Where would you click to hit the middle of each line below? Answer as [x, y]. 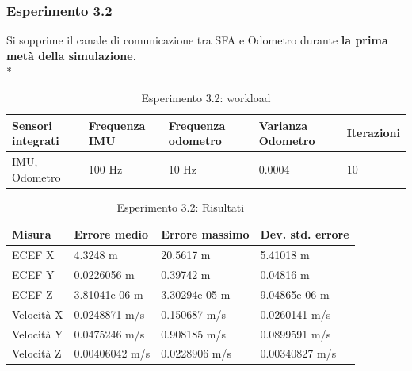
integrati [36, 141]
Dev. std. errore [305, 234]
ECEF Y [33, 274]
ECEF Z [32, 294]
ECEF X [33, 255]
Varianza [283, 125]
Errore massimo [205, 234]
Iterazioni [373, 133]
